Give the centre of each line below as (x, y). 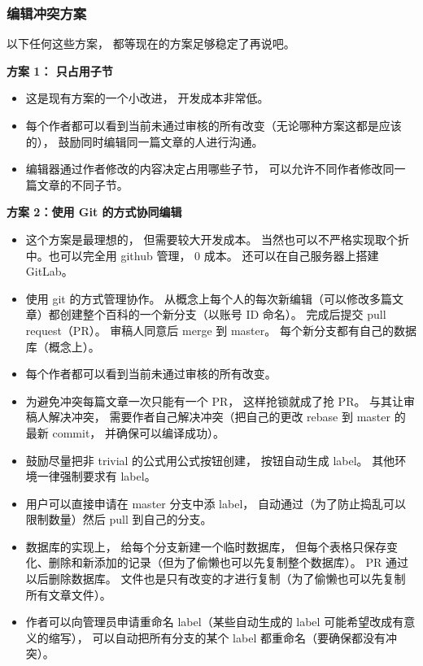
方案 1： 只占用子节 (60, 70)
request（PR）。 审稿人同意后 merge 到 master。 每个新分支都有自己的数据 (221, 330)
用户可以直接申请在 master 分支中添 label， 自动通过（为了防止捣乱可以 (216, 503)
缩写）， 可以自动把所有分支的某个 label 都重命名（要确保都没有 (217, 637)
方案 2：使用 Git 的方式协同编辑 (94, 212)
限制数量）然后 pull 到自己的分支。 (119, 519)
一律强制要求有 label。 (96, 476)
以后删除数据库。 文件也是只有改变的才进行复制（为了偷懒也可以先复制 (216, 579)
